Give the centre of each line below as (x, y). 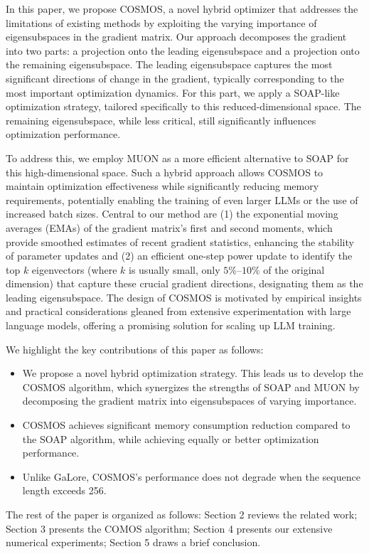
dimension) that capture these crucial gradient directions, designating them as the (184, 283)
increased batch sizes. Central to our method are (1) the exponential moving (172, 214)
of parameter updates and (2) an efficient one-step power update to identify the (179, 256)
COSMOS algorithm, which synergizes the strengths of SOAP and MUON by (191, 387)
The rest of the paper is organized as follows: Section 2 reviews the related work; (182, 514)
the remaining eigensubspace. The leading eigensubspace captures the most (169, 64)
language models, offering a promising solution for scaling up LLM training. (171, 325)
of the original (294, 269)
